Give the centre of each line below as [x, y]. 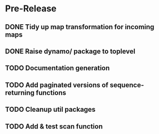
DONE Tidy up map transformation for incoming [80, 27]
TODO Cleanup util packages [50, 110]
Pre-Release [31, 9]
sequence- [127, 85]
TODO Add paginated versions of [57, 85]
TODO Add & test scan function [54, 126]
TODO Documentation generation [57, 68]
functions [51, 93]
